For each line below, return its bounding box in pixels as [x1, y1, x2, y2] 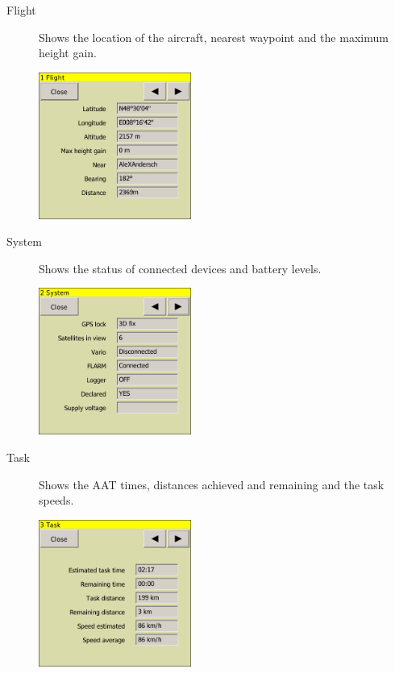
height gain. [39, 44, 97, 61]
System [6, 233, 43, 250]
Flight [6, 2, 36, 18]
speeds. [39, 492, 74, 509]
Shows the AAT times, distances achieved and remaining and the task [39, 476, 385, 492]
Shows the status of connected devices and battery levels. [39, 260, 322, 276]
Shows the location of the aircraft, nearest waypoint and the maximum [39, 28, 389, 45]
